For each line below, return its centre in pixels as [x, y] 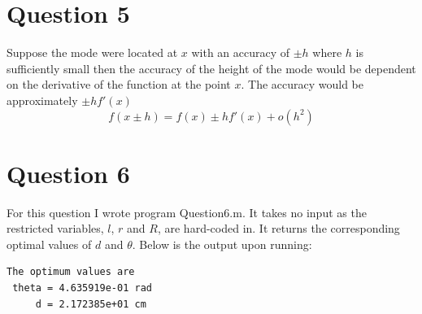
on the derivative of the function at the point [119, 84]
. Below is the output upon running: [222, 244]
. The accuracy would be [302, 84]
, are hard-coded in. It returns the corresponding [278, 228]
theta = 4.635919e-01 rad [82, 288]
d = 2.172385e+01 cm [91, 304]
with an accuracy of [241, 52]
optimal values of [49, 244]
